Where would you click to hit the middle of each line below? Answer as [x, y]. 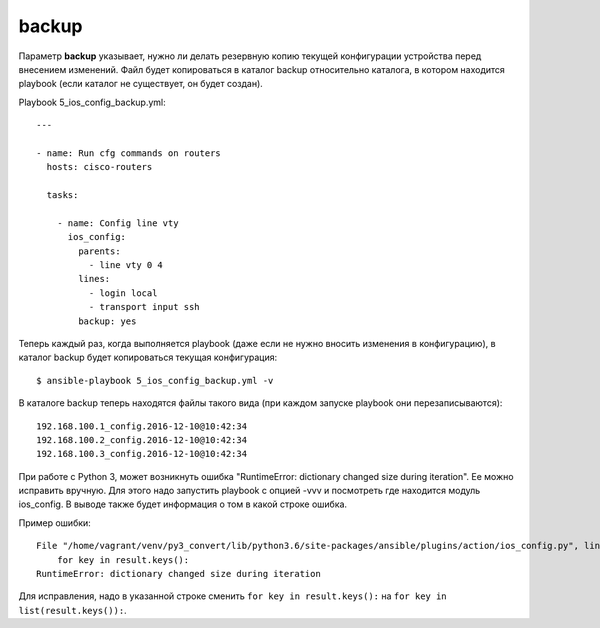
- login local [123, 293]
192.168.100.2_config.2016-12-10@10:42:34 [142, 439]
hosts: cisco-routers [99, 167]
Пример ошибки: [55, 522]
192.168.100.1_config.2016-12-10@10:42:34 [142, 426]
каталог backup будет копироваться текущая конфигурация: [148, 357]
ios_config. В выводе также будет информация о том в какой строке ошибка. [183, 504]
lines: [94, 279]
